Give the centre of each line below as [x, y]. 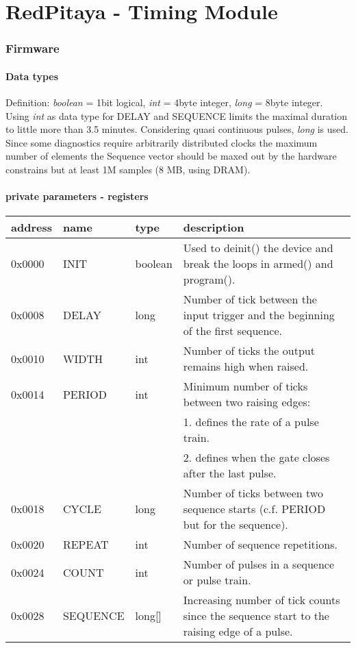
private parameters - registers [77, 196]
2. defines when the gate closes [256, 458]
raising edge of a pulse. [238, 632]
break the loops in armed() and [258, 264]
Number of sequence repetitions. [260, 545]
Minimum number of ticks [245, 386]
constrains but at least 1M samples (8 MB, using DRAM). [128, 169]
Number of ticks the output [249, 351]
